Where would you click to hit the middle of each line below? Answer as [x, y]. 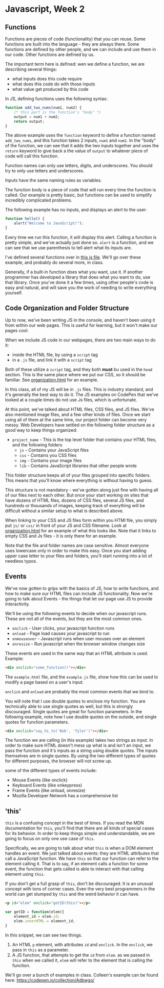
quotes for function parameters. [37, 722]
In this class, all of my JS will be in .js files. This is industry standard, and [79, 389]
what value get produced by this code [50, 89]
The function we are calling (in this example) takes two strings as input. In [79, 740]
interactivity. [18, 604]
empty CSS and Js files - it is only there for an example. [61, 536]
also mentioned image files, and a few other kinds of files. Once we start [78, 414]
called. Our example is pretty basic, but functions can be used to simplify [79, 195]
